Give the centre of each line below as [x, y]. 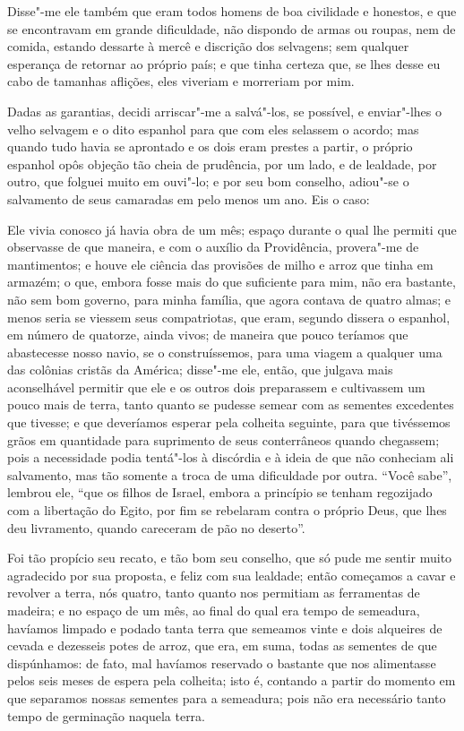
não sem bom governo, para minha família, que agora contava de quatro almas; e [229, 299]
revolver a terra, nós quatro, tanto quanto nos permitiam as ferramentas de [214, 593]
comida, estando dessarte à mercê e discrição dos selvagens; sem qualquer [208, 46]
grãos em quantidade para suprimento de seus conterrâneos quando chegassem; [223, 439]
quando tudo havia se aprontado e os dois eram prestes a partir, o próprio [210, 146]
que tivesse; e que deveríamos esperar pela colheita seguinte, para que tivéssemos [229, 422]
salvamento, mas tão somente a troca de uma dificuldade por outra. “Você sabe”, [230, 474]
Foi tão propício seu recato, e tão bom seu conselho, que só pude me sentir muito [230, 558]
